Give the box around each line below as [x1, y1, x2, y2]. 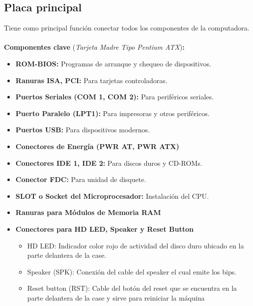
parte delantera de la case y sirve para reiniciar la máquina [27, 292, 205, 303]
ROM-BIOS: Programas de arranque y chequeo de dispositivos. [15, 58, 211, 68]
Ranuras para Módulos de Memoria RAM [15, 207, 161, 217]
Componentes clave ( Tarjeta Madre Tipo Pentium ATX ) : [4, 42, 185, 52]
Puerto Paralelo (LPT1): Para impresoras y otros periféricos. [15, 108, 210, 118]
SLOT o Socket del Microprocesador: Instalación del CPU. [15, 190, 209, 201]
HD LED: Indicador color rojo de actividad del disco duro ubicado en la [27, 240, 244, 250]
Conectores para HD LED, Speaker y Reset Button [15, 223, 194, 234]
